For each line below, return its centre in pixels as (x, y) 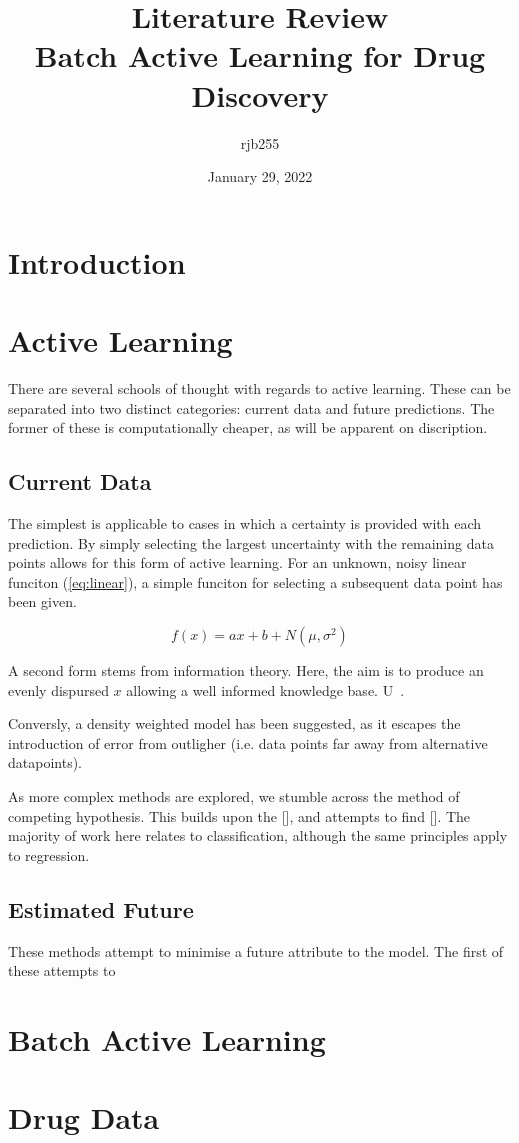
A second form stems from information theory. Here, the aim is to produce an (246, 669)
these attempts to (62, 970)
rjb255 (260, 142)
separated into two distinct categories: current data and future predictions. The (251, 407)
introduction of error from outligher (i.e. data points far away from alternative (248, 742)
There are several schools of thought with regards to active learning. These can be (259, 388)
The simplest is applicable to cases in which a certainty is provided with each (244, 522)
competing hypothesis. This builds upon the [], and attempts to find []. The (239, 815)
